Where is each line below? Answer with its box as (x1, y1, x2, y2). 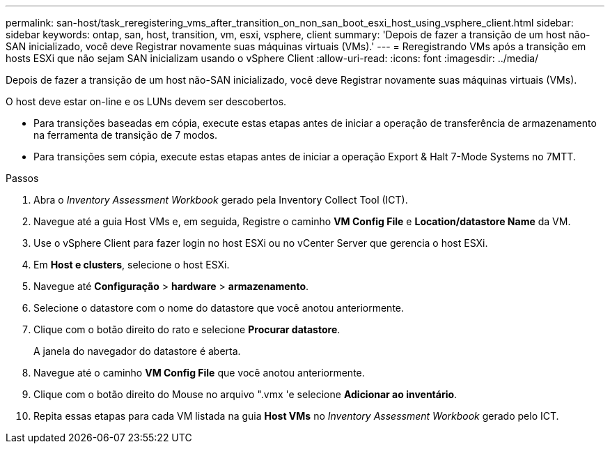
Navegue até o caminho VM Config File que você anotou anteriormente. (33, 367, 365, 379)
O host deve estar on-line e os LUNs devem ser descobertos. (6, 96, 287, 107)
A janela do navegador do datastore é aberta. (33, 345, 241, 357)
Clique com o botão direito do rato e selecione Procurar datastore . (33, 324, 341, 335)
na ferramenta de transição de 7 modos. (33, 129, 218, 141)
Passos (6, 172, 39, 184)
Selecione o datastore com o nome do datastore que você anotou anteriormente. (33, 302, 405, 314)
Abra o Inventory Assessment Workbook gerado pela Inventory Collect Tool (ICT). (33, 194, 408, 206)
